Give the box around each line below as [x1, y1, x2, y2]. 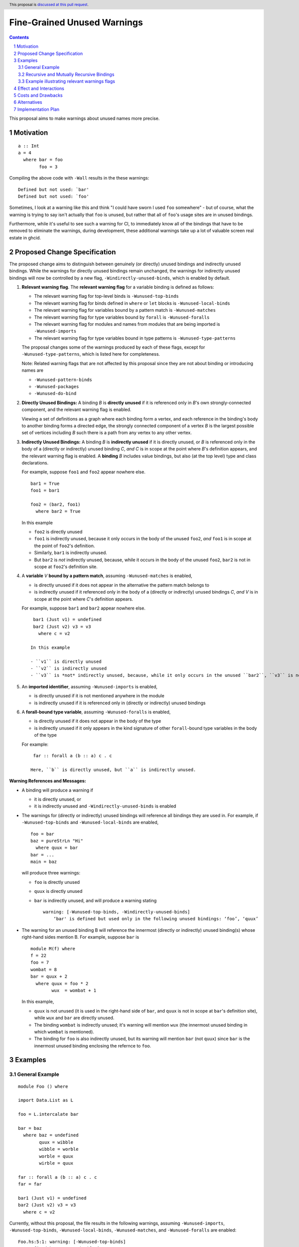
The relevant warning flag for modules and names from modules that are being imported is [34, 321, 220, 327]
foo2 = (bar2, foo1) [30, 501, 81, 507]
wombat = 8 [30, 967, 57, 972]
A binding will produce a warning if [21, 787, 93, 793]
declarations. [21, 459, 49, 466]
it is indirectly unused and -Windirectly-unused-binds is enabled [34, 803, 176, 809]
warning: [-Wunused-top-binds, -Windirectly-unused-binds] [43, 909, 190, 915]
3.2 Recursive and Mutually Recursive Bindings [18, 71, 115, 77]
